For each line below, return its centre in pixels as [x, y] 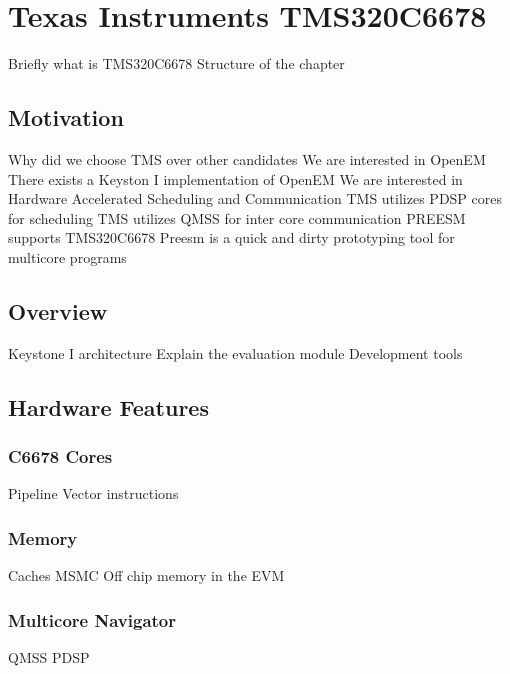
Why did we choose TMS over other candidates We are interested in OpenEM [247, 158]
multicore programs [67, 256]
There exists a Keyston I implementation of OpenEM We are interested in [235, 178]
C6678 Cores [60, 455]
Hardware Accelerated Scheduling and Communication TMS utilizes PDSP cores [255, 198]
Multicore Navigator [92, 619]
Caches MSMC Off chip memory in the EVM [146, 575]
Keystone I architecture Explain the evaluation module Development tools [235, 352]
